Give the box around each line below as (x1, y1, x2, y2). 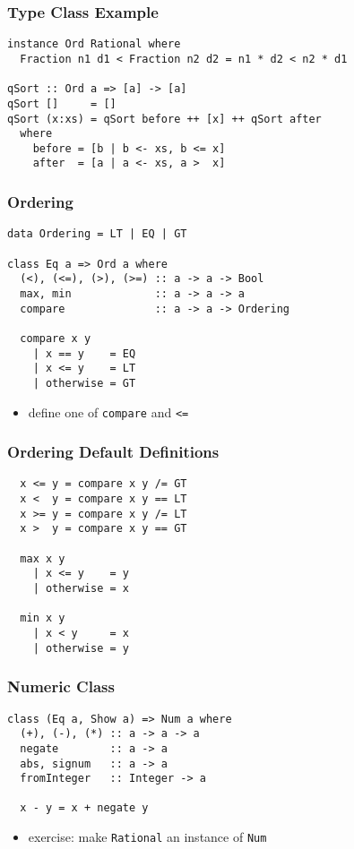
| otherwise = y (32, 641, 130, 655)
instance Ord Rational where (7, 38, 181, 51)
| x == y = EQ (32, 347, 136, 360)
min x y (20, 612, 65, 625)
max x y (20, 552, 65, 565)
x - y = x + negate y (20, 802, 149, 815)
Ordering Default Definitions (7, 441, 220, 463)
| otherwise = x (32, 582, 130, 596)
